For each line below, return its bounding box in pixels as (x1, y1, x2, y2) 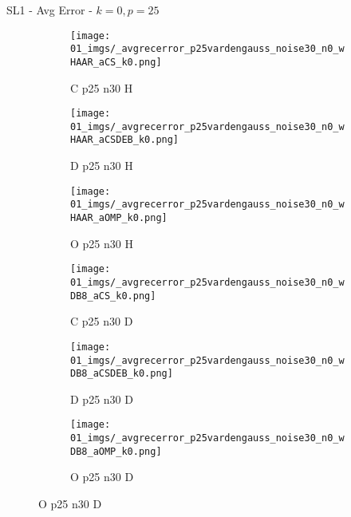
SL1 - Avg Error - (6, 2, 93, 18)
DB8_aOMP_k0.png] (70, 445, 162, 457)
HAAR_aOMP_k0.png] (70, 212, 168, 224)
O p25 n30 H (70, 235, 133, 251)
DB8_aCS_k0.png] (70, 290, 156, 302)
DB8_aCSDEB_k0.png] (70, 368, 173, 380)
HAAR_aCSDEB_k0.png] (70, 134, 179, 146)
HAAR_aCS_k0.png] (70, 56, 162, 68)
